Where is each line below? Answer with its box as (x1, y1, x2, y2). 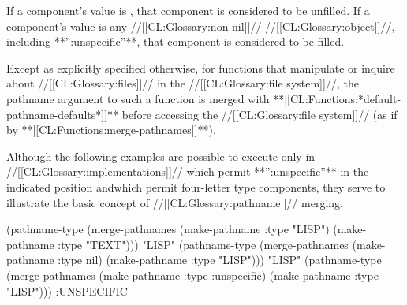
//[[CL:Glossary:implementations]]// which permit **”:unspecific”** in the (6, 163, 369, 180)
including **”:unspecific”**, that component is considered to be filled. (6, 33, 345, 50)
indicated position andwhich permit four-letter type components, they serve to (6, 178, 386, 195)
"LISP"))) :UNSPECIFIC (6, 282, 128, 299)
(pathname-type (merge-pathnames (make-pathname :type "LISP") (6, 221, 330, 237)
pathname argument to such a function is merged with (6, 90, 270, 106)
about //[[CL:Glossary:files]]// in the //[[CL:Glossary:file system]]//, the (6, 75, 359, 91)
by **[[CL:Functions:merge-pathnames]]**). (6, 121, 216, 138)
